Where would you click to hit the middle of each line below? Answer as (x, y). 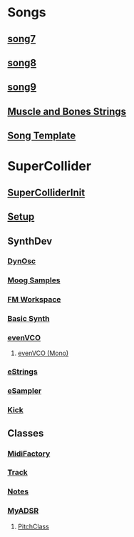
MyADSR (23, 511)
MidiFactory (29, 454)
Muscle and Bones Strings (67, 111)
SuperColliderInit (46, 192)
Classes (26, 433)
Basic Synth (29, 319)
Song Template (42, 136)
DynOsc (22, 261)
